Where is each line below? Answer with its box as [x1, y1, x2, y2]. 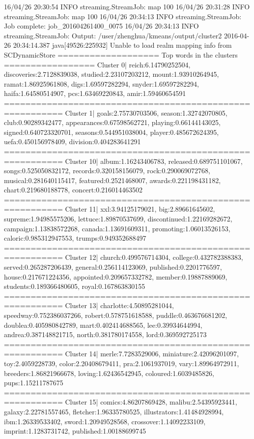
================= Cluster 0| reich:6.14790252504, [4, 59, 191, 69]
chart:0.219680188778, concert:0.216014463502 [4, 185, 143, 195]
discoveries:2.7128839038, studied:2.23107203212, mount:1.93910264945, [4, 69, 219, 79]
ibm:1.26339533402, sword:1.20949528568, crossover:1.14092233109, [4, 416, 206, 426]
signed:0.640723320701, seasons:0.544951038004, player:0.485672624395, [4, 126, 219, 137]
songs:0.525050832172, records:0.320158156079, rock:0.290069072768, [4, 165, 210, 176]
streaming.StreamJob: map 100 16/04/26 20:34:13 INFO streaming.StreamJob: [4, 11, 242, 21]
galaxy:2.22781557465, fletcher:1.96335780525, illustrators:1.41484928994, [4, 406, 224, 416]
